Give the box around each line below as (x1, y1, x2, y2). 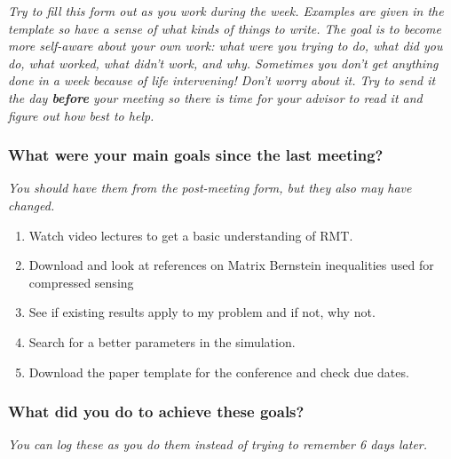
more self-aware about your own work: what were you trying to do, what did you (8, 36, 443, 55)
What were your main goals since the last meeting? (8, 144, 384, 166)
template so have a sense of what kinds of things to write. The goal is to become (8, 19, 441, 37)
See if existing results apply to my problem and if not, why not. (28, 303, 376, 321)
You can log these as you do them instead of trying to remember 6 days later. (8, 435, 428, 454)
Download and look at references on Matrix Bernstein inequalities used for (28, 256, 434, 274)
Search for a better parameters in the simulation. (28, 332, 296, 351)
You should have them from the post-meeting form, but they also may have (8, 178, 412, 197)
